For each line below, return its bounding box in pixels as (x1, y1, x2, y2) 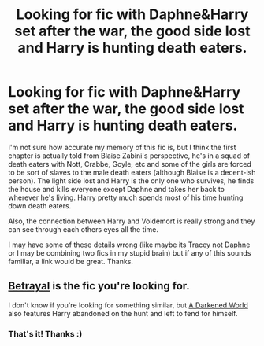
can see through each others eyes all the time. (8, 224, 159, 234)
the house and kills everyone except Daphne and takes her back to (8, 184, 225, 193)
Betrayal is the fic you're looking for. (8, 279, 191, 293)
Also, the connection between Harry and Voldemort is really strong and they (8, 216, 255, 226)
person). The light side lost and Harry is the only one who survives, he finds (8, 175, 255, 186)
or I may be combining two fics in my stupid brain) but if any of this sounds (8, 248, 251, 257)
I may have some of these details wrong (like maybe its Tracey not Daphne (8, 240, 251, 249)
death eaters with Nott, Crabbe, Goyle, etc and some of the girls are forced (8, 159, 252, 168)
